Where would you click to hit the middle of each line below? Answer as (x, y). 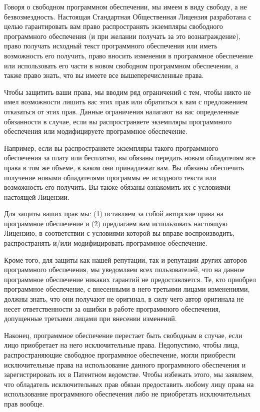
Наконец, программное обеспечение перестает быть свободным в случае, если (123, 335)
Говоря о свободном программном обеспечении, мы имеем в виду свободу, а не (125, 6)
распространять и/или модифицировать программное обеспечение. (106, 243)
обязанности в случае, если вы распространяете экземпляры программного (118, 121)
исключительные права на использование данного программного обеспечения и (125, 364)
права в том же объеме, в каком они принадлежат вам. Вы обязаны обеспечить (124, 167)
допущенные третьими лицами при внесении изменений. (90, 318)
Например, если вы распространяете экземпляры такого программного (111, 148)
